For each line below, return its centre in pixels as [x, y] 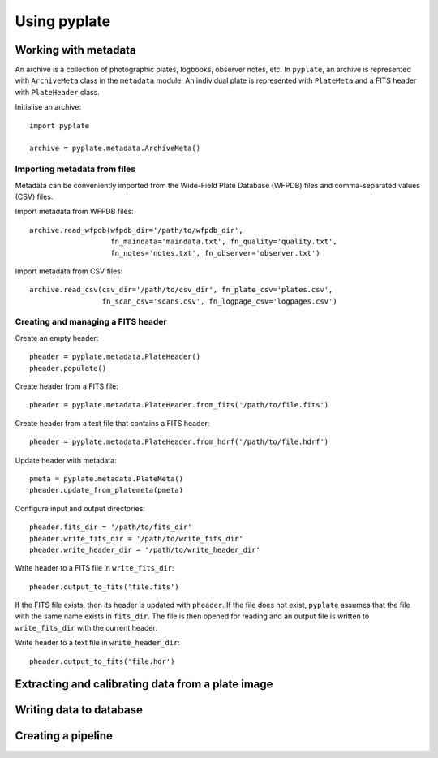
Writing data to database [79, 710]
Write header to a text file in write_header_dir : [97, 643]
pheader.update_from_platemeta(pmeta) [107, 490]
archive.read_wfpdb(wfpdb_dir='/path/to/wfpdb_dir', [136, 230]
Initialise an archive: [48, 107]
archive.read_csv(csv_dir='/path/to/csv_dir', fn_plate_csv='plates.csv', [181, 290]
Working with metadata [76, 50]
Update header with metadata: [66, 460]
